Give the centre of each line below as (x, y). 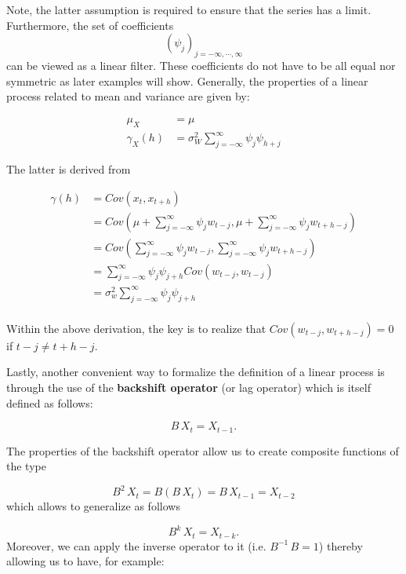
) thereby (341, 545)
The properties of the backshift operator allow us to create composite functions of (203, 450)
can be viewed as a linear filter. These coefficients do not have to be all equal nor (201, 65)
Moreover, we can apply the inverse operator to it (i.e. (136, 545)
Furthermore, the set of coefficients (90, 25)
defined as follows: (50, 402)
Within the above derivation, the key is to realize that (136, 328)
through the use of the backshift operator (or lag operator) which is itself (188, 387)
